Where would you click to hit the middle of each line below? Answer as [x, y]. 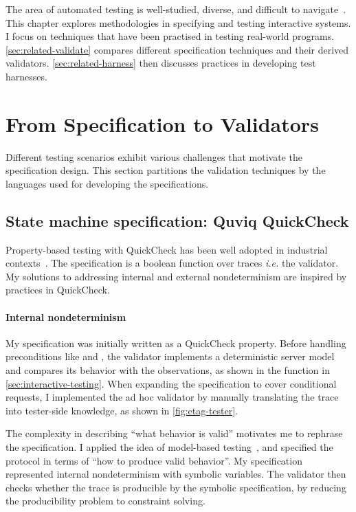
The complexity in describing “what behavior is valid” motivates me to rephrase [174, 433]
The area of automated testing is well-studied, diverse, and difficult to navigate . [176, 9]
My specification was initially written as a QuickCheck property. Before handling [176, 343]
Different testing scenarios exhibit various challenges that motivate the [154, 156]
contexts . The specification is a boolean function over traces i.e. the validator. [172, 263]
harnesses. [26, 76]
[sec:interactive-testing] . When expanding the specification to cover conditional [171, 383]
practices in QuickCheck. [58, 290]
